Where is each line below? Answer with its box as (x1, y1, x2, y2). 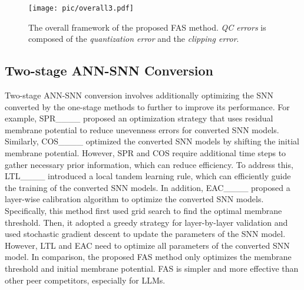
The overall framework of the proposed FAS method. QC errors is (28, 21, 266, 33)
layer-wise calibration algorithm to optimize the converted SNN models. (5, 193, 264, 205)
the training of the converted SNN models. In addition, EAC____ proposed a (5, 181, 290, 193)
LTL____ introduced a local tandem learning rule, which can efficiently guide (5, 170, 291, 182)
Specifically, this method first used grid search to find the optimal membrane (5, 204, 282, 216)
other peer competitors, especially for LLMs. (5, 273, 166, 286)
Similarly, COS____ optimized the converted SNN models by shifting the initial (5, 135, 299, 147)
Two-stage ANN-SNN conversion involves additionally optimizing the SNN (5, 89, 274, 101)
